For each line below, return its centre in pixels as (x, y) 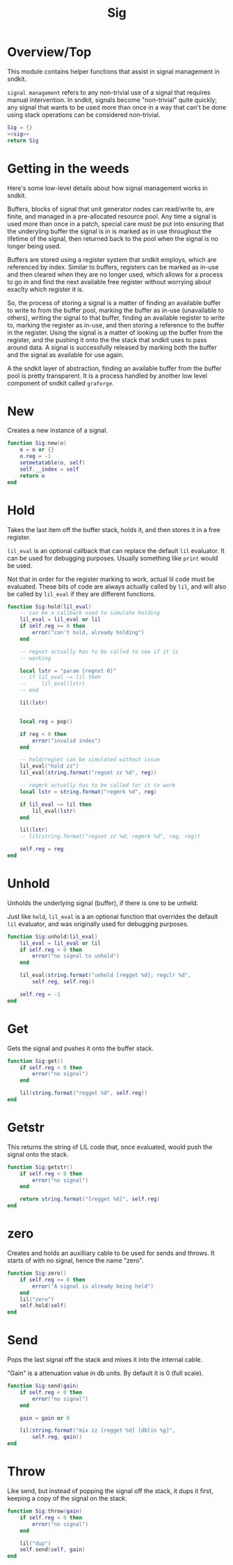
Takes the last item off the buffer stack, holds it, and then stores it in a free (114, 529)
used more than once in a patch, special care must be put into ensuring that (116, 223)
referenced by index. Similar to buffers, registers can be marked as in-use (113, 267)
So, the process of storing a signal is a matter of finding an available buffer (114, 302)
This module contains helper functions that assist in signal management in (114, 71)
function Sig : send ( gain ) (43, 1386)
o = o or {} (37, 450)
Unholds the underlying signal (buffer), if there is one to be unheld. (103, 903)
